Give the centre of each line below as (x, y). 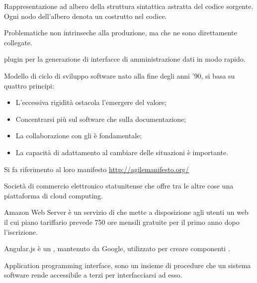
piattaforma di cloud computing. (53, 195)
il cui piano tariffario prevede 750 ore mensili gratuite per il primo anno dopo (122, 222)
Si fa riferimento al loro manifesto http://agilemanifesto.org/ (97, 169)
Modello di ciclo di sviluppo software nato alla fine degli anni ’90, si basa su (120, 75)
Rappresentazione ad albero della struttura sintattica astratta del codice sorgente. (129, 6)
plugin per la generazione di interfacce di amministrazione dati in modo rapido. (125, 59)
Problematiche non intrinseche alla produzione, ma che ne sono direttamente (121, 33)
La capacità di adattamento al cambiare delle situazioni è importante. (122, 152)
